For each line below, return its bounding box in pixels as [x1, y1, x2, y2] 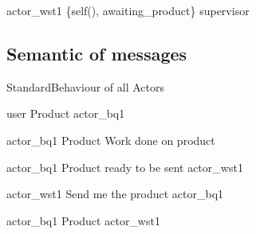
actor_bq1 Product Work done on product [6, 131, 215, 148]
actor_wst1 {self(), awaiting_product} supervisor [6, 2, 250, 18]
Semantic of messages [6, 41, 187, 65]
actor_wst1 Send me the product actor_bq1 [6, 185, 224, 202]
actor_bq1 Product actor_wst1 [6, 212, 160, 228]
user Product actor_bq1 [6, 105, 125, 122]
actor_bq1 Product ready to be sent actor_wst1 [6, 158, 243, 175]
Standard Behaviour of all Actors [6, 78, 164, 95]
